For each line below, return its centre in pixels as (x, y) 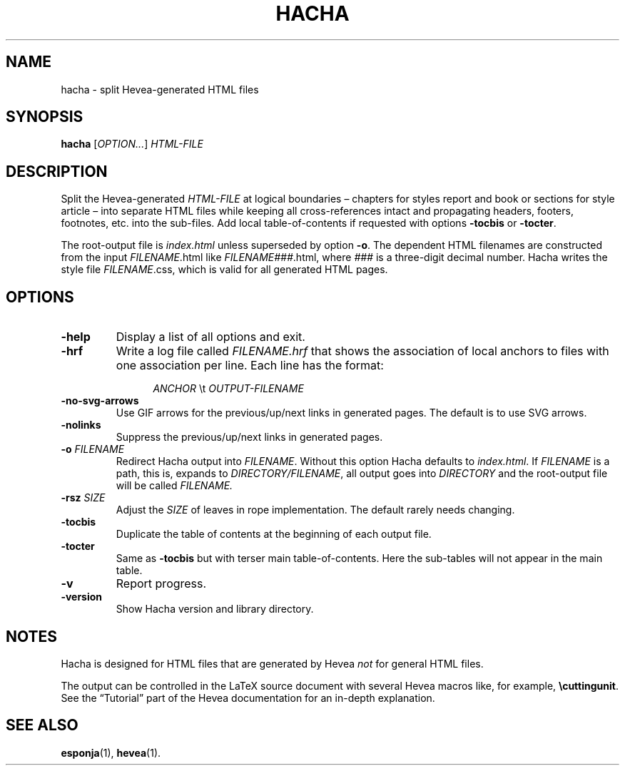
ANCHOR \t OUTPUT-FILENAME (228, 389)
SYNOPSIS (45, 117)
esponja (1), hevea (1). (111, 752)
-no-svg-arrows (100, 401)
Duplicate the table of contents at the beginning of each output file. (274, 534)
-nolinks (81, 425)
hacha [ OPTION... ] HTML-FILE (132, 144)
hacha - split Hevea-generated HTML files (160, 89)
